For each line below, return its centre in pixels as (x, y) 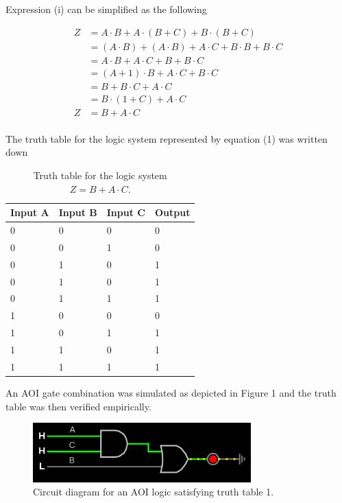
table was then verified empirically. (78, 406)
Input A (30, 212)
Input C (126, 212)
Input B (78, 212)
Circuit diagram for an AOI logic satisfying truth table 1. (154, 492)
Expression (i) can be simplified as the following (106, 9)
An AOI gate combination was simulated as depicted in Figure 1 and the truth (171, 392)
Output (172, 212)
